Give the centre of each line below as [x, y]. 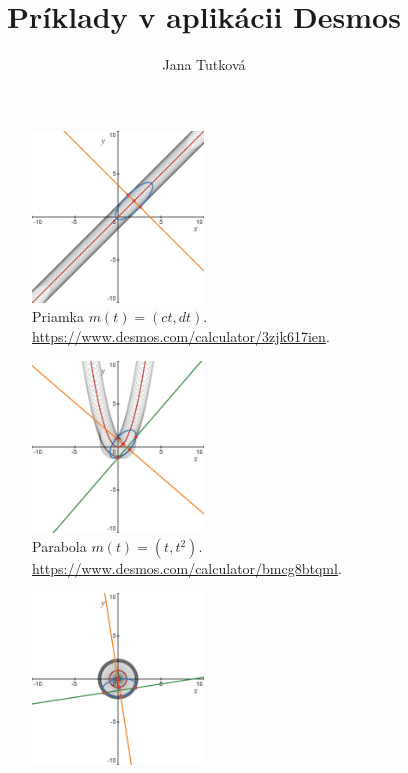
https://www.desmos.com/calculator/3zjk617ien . [181, 335]
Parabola [59, 546]
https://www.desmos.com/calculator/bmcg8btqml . [187, 568]
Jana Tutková [204, 64]
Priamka [58, 316]
